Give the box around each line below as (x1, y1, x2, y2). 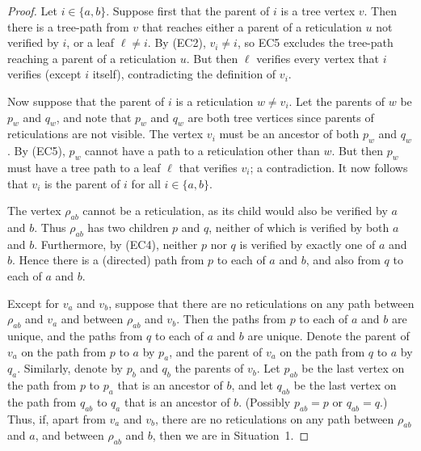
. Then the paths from (176, 310, 286, 327)
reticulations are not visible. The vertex (7, 125, 204, 142)
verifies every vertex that (256, 49, 380, 66)
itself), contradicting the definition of (92, 65, 276, 82)
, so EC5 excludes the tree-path (237, 34, 394, 51)
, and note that (56, 108, 132, 125)
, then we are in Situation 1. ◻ (152, 427, 309, 444)
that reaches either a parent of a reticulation (141, 18, 362, 35)
